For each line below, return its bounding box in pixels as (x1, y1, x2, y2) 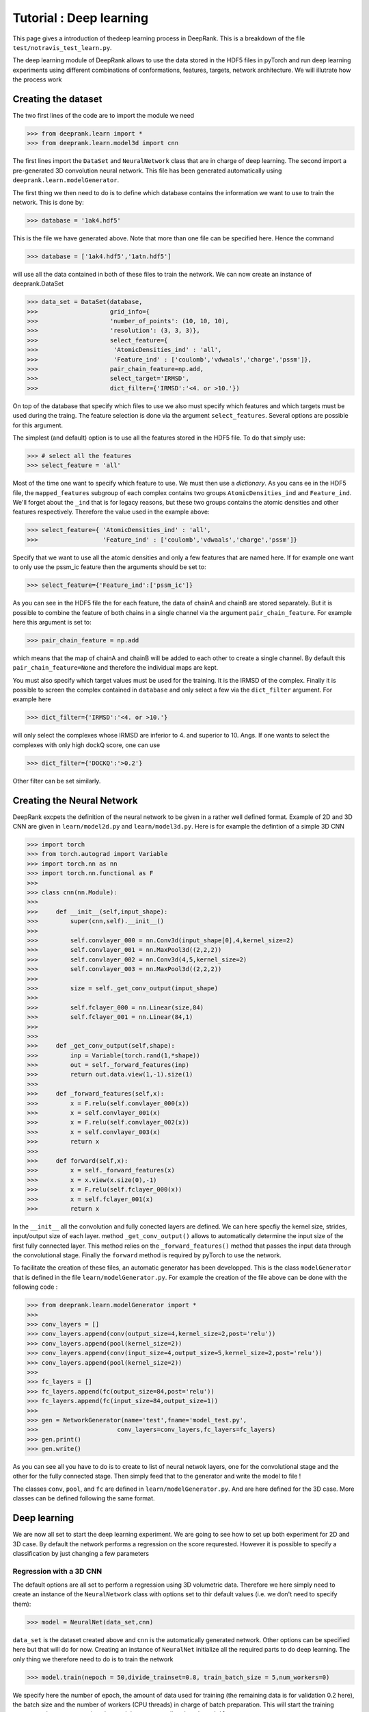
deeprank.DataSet (12, 279, 64, 288)
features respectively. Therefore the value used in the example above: (12, 507, 210, 516)
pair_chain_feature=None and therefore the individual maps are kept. (12, 664, 219, 672)
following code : (12, 1283, 58, 1291)
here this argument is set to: (12, 618, 92, 626)
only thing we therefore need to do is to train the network (12, 1654, 174, 1663)
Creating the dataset (12, 93, 102, 105)
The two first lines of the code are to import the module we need (12, 112, 195, 120)
